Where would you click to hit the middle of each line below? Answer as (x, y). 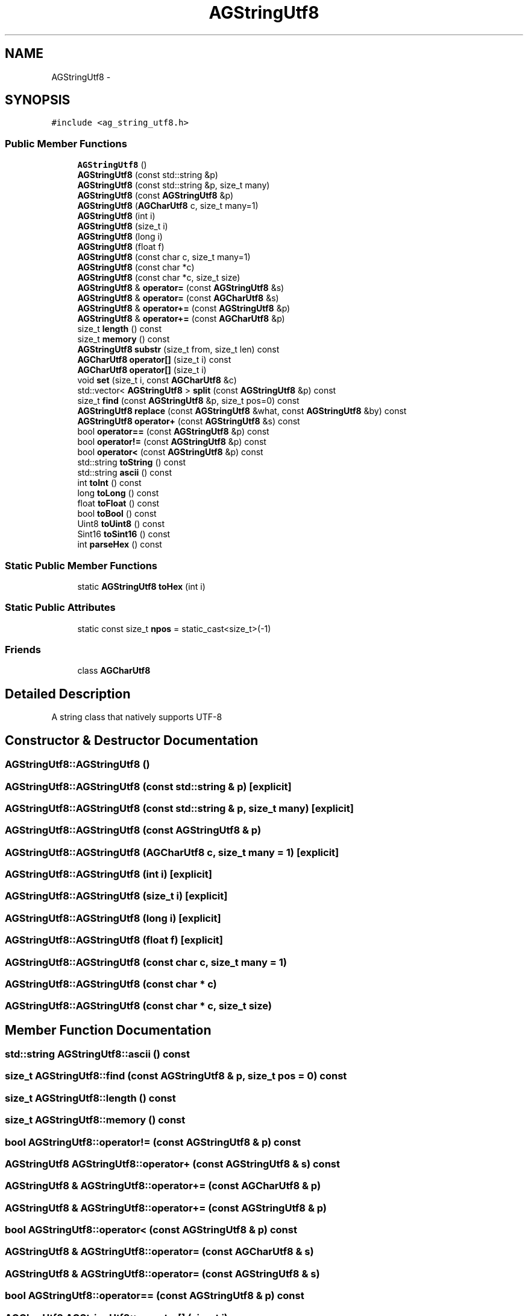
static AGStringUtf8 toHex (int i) (141, 586)
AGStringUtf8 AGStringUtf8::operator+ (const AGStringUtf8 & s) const (172, 1164)
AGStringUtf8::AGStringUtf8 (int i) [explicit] (108, 874)
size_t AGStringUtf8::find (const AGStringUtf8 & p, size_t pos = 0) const (176, 1076)
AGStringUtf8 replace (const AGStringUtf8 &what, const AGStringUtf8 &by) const (242, 411)
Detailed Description (68, 694)
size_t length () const (120, 329)
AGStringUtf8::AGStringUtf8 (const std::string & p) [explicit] (148, 786)
